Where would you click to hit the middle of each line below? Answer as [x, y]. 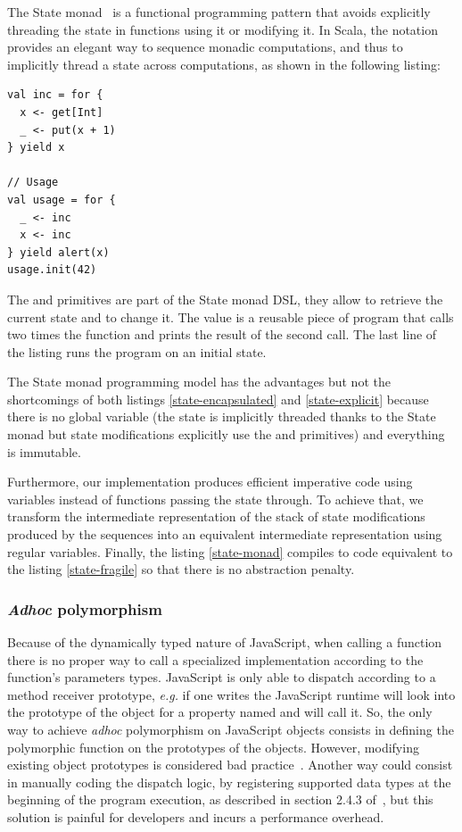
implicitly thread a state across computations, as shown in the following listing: [224, 64]
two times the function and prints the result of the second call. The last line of [222, 334]
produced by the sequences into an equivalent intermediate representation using [225, 534]
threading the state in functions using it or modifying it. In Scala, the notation [223, 29]
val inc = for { [55, 95]
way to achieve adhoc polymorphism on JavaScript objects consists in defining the [231, 729]
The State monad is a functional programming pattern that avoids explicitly [219, 12]
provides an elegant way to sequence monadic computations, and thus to [205, 47]
